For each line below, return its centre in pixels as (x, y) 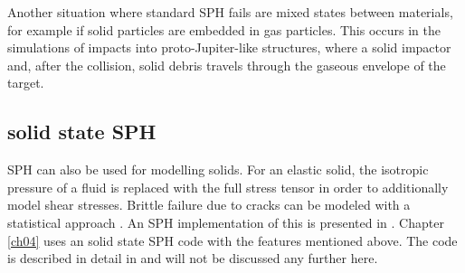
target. (26, 83)
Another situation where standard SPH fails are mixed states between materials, (230, 12)
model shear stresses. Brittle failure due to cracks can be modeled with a (209, 205)
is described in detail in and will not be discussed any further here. (193, 258)
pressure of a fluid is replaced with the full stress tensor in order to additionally (228, 187)
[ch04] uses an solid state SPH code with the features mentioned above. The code (232, 240)
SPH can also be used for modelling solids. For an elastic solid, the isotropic (218, 169)
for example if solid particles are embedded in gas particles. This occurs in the (224, 29)
